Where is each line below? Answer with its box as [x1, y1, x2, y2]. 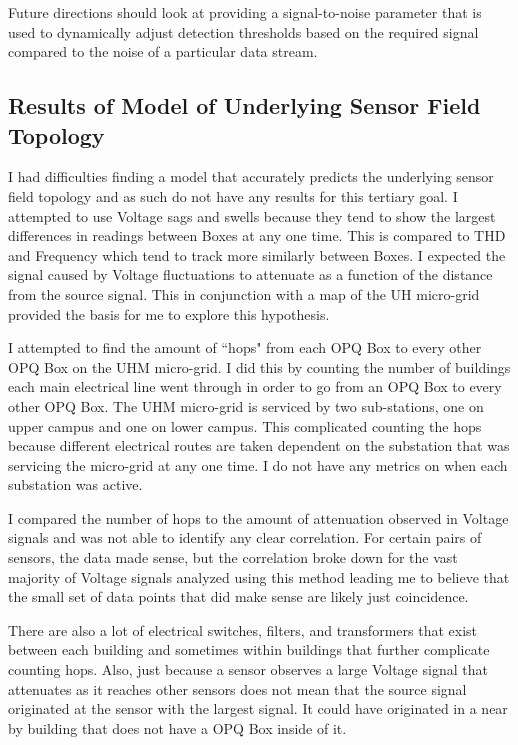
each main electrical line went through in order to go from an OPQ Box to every [8, 376, 502, 397]
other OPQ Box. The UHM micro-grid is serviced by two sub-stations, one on [8, 395, 484, 416]
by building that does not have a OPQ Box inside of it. [8, 717, 347, 738]
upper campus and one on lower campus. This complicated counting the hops [8, 415, 482, 436]
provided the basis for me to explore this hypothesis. [8, 303, 330, 324]
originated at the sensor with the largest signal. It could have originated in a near [8, 698, 508, 719]
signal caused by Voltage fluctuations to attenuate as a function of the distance [8, 264, 493, 285]
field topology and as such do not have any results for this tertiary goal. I [8, 185, 458, 206]
